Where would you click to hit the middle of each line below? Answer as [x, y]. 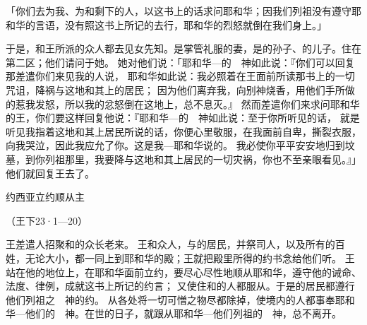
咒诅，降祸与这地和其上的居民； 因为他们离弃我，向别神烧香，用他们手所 [175, 89]
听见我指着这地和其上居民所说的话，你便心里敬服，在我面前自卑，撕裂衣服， [183, 131]
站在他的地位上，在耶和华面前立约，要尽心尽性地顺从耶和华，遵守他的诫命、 [183, 272]
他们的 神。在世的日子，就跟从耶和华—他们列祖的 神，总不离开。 [183, 313]
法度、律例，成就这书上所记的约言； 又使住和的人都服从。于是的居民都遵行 [180, 286]
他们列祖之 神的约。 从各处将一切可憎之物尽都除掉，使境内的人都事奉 [170, 299]
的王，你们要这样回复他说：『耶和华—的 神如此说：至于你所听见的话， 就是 [183, 118]
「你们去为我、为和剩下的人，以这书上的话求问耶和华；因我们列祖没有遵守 [179, 11]
